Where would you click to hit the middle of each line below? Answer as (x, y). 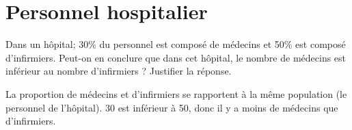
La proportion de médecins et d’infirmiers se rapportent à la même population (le (176, 93)
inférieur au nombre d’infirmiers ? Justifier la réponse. (119, 71)
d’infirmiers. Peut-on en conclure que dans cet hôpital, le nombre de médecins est (176, 57)
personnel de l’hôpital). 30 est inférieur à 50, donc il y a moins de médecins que (172, 107)
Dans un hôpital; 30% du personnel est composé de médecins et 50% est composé (176, 44)
